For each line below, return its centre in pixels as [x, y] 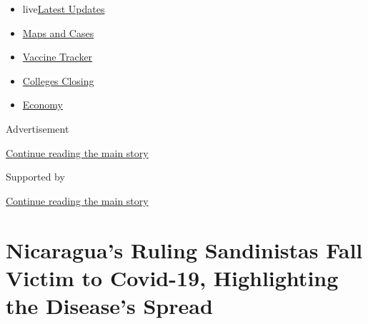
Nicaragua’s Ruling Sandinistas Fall [184, 249]
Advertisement [38, 128]
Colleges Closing [58, 80]
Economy [43, 105]
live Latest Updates [64, 9]
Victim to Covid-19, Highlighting [172, 277]
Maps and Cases [58, 32]
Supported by [35, 177]
